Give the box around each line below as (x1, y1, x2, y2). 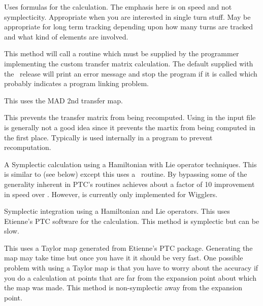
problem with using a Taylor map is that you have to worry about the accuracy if (4, 262, 258, 273)
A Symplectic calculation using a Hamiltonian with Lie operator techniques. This (4, 159, 257, 169)
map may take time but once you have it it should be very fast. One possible (4, 252, 243, 263)
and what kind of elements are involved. (4, 31, 128, 42)
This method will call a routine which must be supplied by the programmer (4, 48, 239, 59)
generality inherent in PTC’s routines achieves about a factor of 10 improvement (4, 178, 255, 189)
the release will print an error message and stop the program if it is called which (4, 68, 257, 79)
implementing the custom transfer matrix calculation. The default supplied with (4, 58, 253, 68)
